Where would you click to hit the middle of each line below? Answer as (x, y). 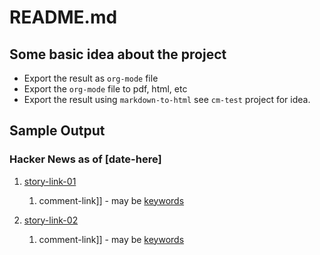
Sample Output (57, 131)
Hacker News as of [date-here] (85, 159)
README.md (63, 17)
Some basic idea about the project (118, 54)
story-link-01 (50, 181)
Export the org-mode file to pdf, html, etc (105, 89)
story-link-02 (51, 220)
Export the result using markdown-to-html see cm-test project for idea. (167, 99)
